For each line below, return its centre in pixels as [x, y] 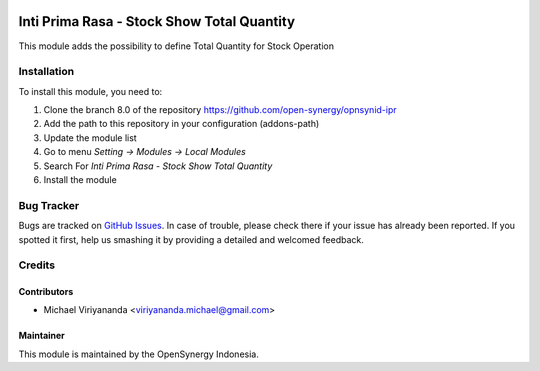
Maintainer [41, 336]
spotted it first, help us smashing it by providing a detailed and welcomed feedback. [191, 239]
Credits [36, 265]
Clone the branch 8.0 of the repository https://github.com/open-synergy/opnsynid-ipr [220, 110]
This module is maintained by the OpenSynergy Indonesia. [138, 354]
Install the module [80, 179]
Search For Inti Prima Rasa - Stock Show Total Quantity [158, 166]
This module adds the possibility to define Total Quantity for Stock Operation [176, 46]
